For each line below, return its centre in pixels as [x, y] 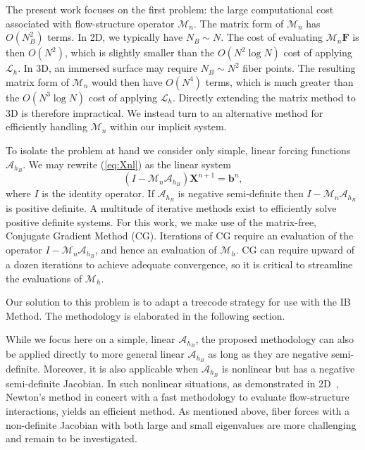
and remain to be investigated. [72, 438]
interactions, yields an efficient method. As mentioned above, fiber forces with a [178, 411]
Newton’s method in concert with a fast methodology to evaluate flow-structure [178, 397]
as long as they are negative [268, 354]
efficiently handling [47, 126]
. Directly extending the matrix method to [264, 97]
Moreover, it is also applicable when [121, 369]
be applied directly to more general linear [95, 354]
